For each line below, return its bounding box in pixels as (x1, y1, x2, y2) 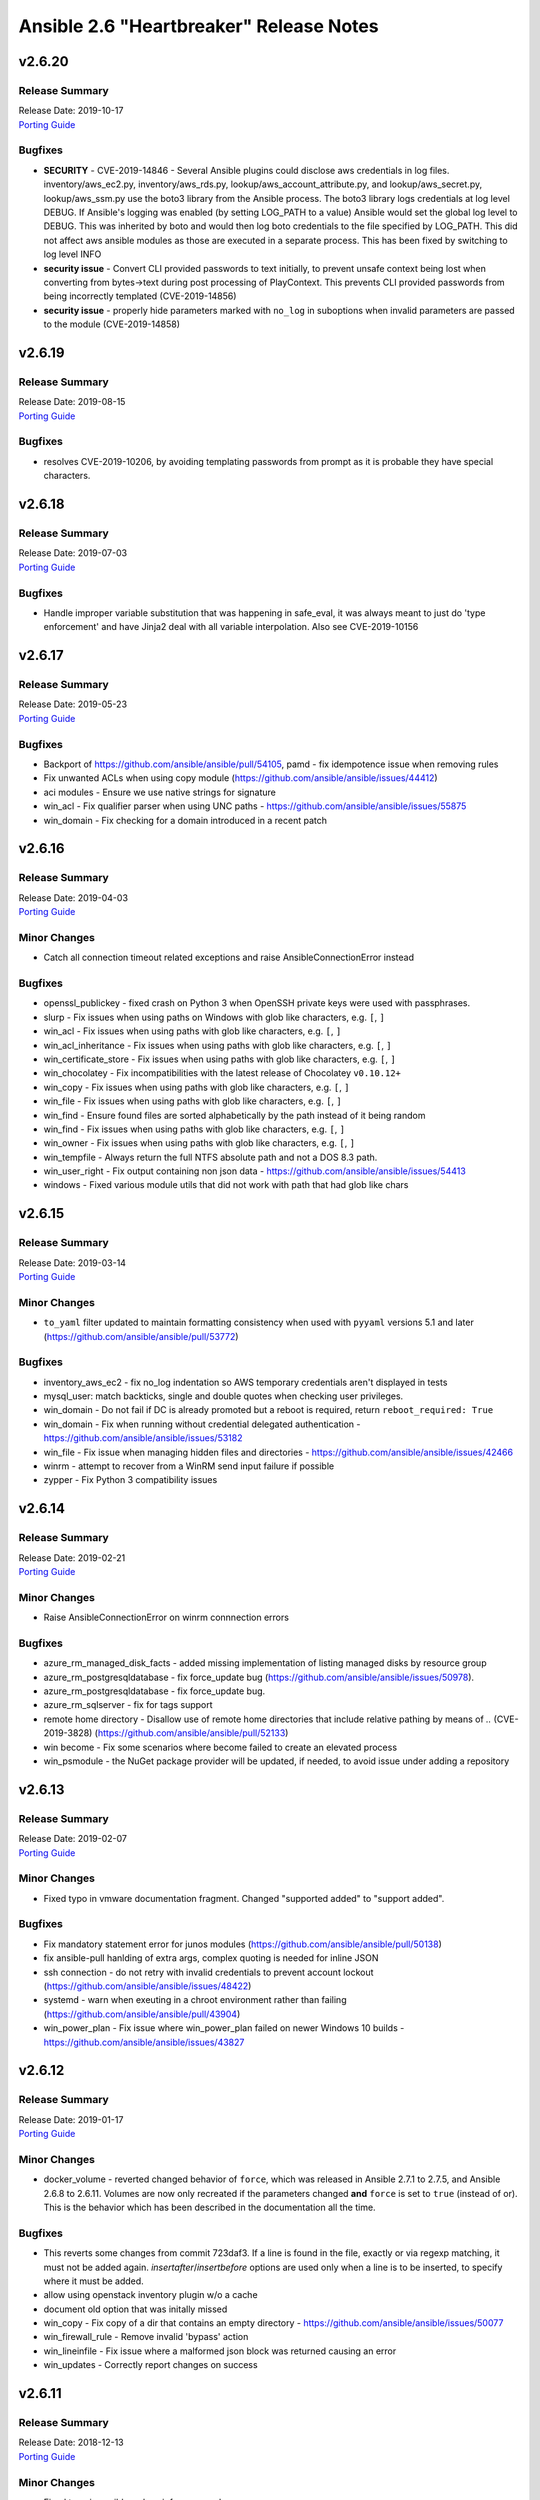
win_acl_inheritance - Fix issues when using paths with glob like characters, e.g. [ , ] (43, 1039, 392, 1051)
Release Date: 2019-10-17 (18, 105, 124, 117)
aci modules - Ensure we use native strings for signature (43, 786, 277, 798)
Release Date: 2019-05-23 (18, 698, 128, 710)
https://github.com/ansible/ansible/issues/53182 (43, 1432, 244, 1444)
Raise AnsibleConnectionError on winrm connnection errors (43, 1611, 290, 1624)
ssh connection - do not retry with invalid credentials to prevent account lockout (43, 1966, 374, 1978)
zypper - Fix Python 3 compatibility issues (43, 1474, 218, 1486)
